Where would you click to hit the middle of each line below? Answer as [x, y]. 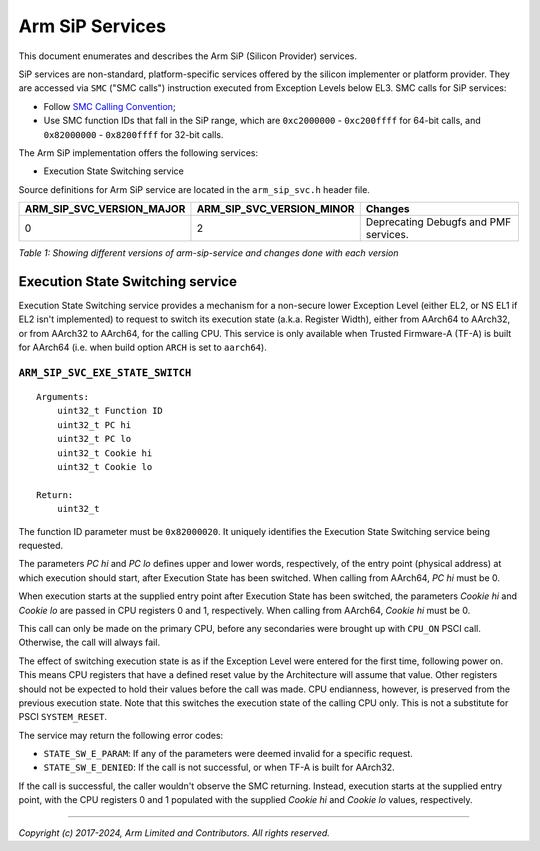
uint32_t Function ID [110, 411]
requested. [41, 545]
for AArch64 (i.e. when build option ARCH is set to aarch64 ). [142, 347]
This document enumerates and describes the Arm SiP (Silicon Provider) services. [188, 56]
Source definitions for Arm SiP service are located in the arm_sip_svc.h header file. [194, 189]
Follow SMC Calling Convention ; [109, 106]
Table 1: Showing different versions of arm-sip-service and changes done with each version [208, 253]
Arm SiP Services [92, 26]
